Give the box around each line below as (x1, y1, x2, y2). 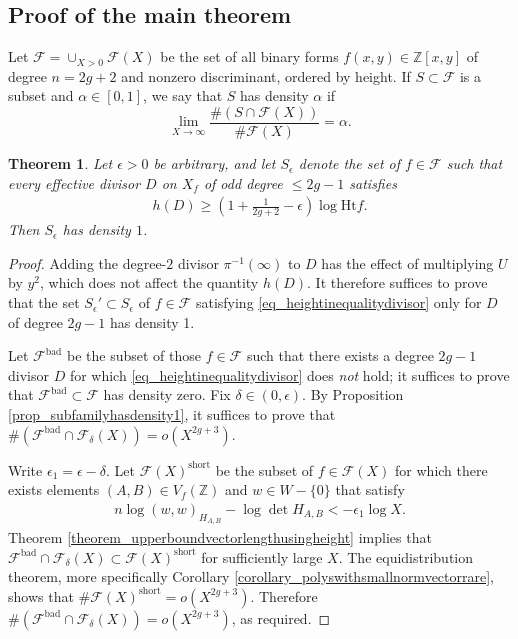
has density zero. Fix (103, 384, 231, 405)
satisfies (349, 172, 397, 193)
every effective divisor (8, 172, 141, 193)
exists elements (8, 479, 100, 500)
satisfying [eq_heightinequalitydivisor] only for (195, 292, 482, 313)
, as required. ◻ (231, 607, 331, 628)
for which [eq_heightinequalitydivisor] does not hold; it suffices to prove (69, 364, 510, 385)
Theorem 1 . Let (8, 153, 113, 174)
